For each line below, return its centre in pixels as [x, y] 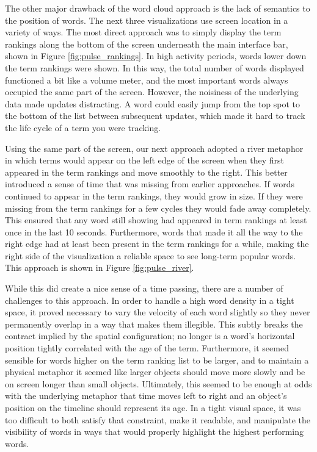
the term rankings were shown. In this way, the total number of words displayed [155, 67]
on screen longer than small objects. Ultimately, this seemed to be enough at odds [158, 383]
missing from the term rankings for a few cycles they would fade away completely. [158, 208]
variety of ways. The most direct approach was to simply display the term [143, 32]
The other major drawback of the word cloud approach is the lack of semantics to [158, 8]
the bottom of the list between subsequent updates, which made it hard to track [155, 116]
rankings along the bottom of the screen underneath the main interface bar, [147, 44]
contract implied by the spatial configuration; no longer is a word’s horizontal [150, 336]
